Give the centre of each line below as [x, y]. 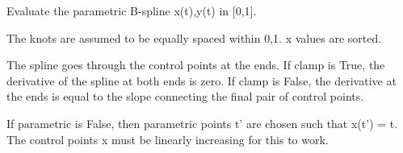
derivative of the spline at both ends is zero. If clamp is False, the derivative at [201, 80]
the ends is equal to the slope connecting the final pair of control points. [185, 96]
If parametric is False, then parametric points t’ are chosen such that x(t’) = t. [202, 123]
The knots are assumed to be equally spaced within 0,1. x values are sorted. [194, 37]
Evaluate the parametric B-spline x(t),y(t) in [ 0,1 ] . [132, 10]
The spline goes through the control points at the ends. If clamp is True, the [196, 65]
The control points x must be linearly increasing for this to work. [168, 139]
